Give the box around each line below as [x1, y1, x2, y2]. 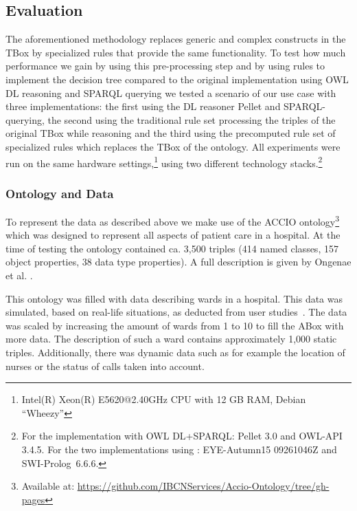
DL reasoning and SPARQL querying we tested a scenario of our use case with [5, 85, 336, 100]
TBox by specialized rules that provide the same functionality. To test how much [5, 45, 346, 59]
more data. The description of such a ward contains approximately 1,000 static [5, 331, 337, 346]
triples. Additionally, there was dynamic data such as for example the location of [5, 345, 345, 360]
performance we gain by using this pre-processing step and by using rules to [5, 58, 325, 73]
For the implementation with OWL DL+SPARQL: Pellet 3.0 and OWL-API [21, 428, 343, 443]
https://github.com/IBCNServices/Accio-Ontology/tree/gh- [77, 479, 330, 493]
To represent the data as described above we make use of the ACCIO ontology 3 [5, 213, 340, 228]
